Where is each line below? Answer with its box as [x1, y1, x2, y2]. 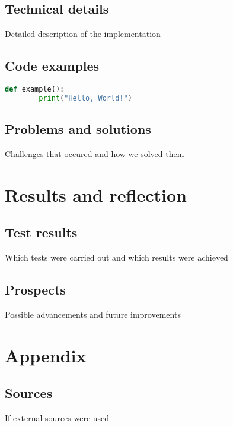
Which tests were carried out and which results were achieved [5, 251, 228, 264]
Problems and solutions [5, 120, 151, 138]
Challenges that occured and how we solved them [5, 147, 184, 159]
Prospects [5, 280, 66, 299]
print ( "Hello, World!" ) [39, 93, 132, 102]
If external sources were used [5, 412, 110, 424]
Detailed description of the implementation [5, 27, 161, 40]
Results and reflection [5, 182, 187, 206]
